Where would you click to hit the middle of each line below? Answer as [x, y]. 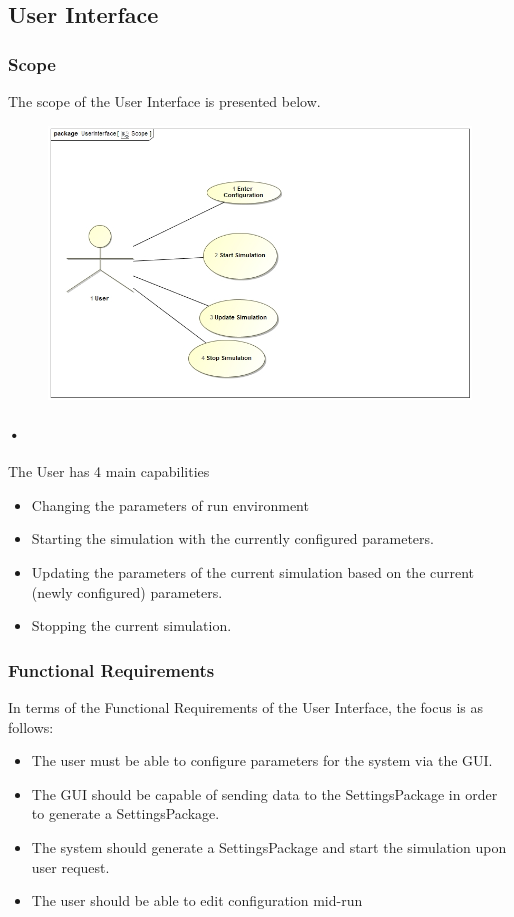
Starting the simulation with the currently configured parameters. [232, 538]
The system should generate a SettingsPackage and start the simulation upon [269, 846]
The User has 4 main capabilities [109, 471]
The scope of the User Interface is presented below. [164, 101]
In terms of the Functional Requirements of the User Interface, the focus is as [246, 706]
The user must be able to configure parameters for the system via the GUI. [262, 760]
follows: [31, 726]
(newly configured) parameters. [127, 591]
